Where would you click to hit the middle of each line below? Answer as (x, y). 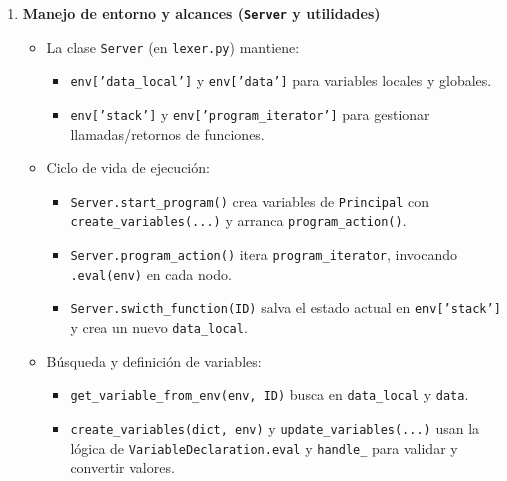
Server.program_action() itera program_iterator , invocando (263, 254)
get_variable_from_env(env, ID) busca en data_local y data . (269, 394)
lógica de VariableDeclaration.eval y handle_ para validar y (264, 447)
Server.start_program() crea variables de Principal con (249, 200)
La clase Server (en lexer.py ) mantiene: (173, 46)
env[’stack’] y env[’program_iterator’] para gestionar (250, 113)
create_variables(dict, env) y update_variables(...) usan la (275, 428)
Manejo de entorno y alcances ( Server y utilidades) (201, 13)
